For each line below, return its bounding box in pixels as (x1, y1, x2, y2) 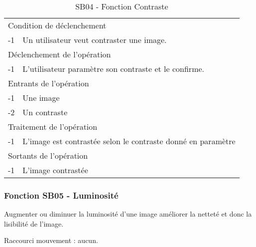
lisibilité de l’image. (4, 218, 64, 229)
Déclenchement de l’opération (8, 48, 111, 60)
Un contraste (22, 106, 68, 118)
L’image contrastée (22, 164, 88, 176)
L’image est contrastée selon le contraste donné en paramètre (22, 135, 236, 147)
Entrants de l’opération (8, 77, 89, 89)
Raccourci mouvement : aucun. (4, 235, 98, 246)
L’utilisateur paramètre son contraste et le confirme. (22, 63, 205, 74)
